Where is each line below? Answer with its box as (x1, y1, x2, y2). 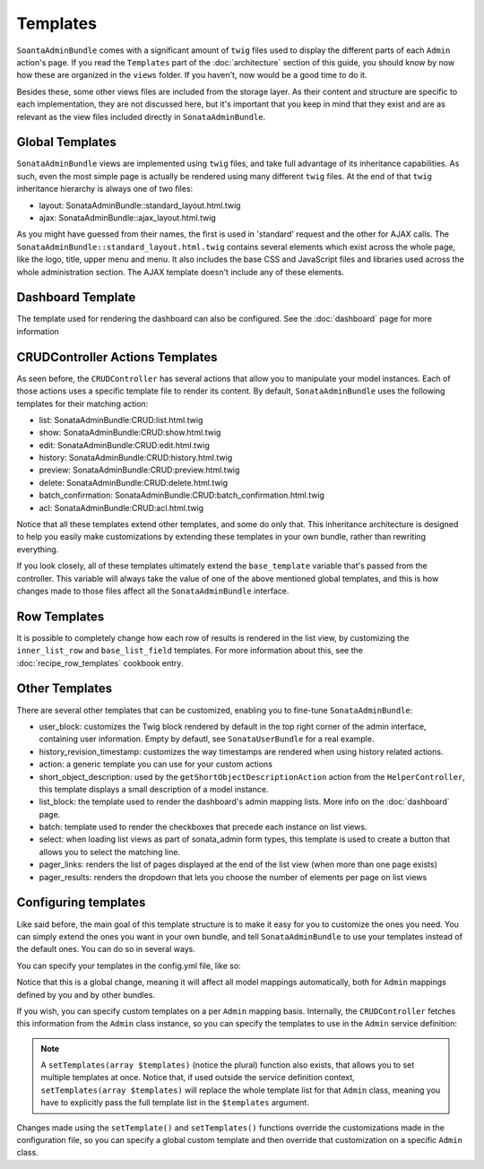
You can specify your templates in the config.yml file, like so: (16, 960, 241, 971)
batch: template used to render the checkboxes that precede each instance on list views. (39, 821, 367, 833)
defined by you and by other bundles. (16, 989, 156, 1000)
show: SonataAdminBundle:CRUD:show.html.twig (39, 427, 221, 438)
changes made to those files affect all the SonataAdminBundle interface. (16, 585, 290, 596)
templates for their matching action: (16, 398, 149, 409)
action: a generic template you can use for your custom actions (39, 758, 273, 770)
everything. (16, 543, 59, 555)
